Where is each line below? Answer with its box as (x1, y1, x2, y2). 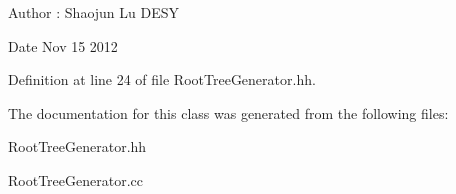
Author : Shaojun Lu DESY (8, 2, 180, 22)
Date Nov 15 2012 (8, 35, 118, 56)
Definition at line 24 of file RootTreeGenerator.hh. (8, 69, 316, 90)
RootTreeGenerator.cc (8, 169, 143, 190)
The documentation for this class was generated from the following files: (8, 102, 449, 123)
